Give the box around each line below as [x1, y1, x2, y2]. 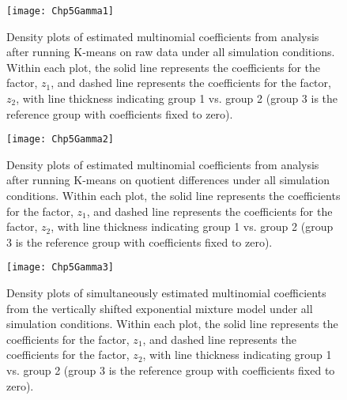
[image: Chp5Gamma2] [6, 134, 115, 145]
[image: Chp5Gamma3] [6, 262, 115, 274]
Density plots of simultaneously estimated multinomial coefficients [6, 285, 326, 301]
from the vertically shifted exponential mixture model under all [6, 300, 313, 316]
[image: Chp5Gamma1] [6, 6, 115, 17]
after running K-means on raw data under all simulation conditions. [6, 43, 335, 60]
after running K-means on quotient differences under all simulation [6, 172, 330, 188]
